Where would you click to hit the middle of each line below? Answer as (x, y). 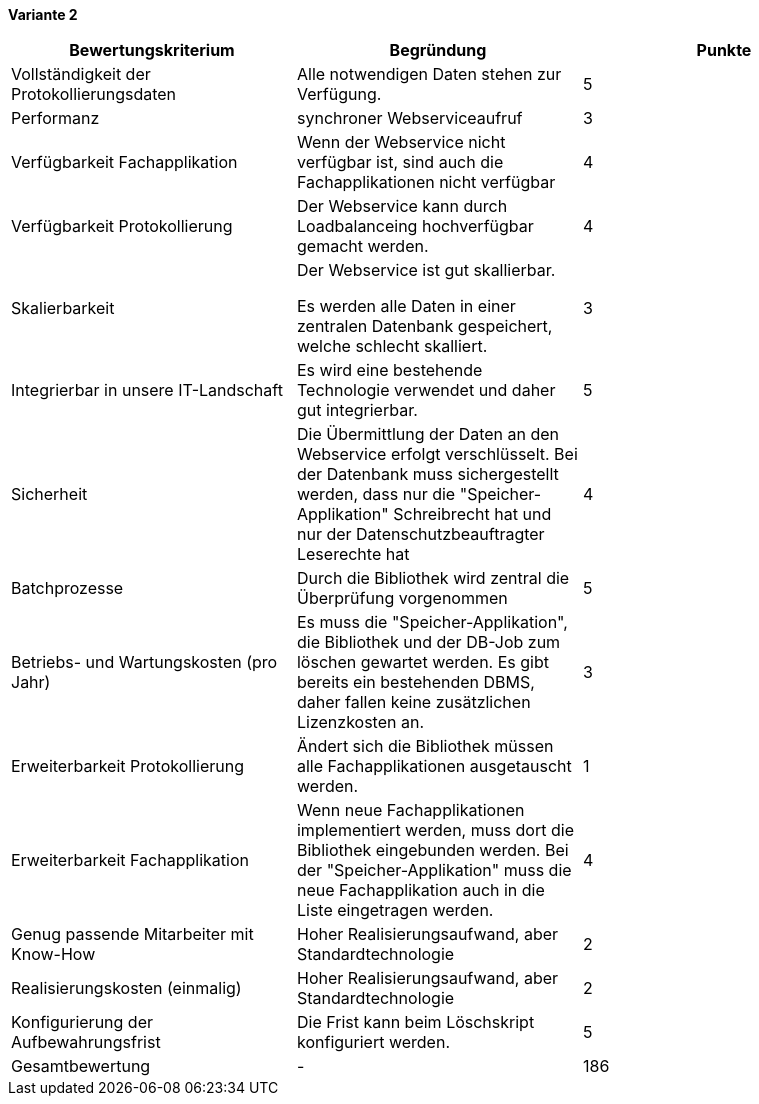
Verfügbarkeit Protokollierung (122, 226)
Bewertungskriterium (152, 50)
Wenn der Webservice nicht (401, 142)
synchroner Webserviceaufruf (409, 118)
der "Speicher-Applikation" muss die (434, 870)
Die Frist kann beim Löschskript (415, 1022)
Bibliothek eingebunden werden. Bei (432, 850)
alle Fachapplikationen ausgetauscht (434, 766)
